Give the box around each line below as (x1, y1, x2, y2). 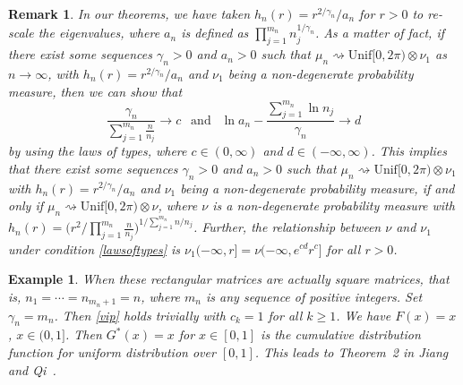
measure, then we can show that (8, 81, 183, 100)
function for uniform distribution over (8, 342, 216, 361)
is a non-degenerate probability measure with (212, 196, 455, 215)
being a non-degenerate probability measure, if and (180, 178, 455, 197)
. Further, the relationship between (193, 218, 382, 236)
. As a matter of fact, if (314, 23, 445, 42)
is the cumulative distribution (261, 325, 421, 344)
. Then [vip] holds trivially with (54, 305, 226, 324)
